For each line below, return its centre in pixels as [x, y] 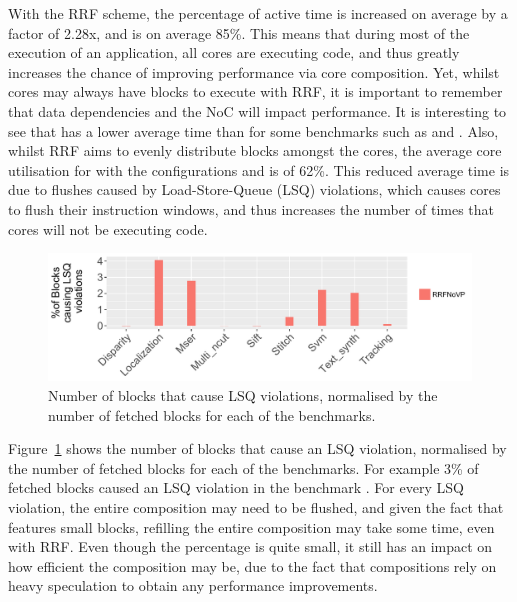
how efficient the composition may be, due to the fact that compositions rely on [252, 565]
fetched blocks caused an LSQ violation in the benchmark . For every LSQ [236, 487]
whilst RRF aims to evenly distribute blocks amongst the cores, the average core [255, 150]
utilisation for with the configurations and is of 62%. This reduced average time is [259, 169]
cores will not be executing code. [108, 228]
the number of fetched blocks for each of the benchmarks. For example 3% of [243, 467]
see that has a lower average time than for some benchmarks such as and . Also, [253, 130]
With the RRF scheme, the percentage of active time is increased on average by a [258, 13]
